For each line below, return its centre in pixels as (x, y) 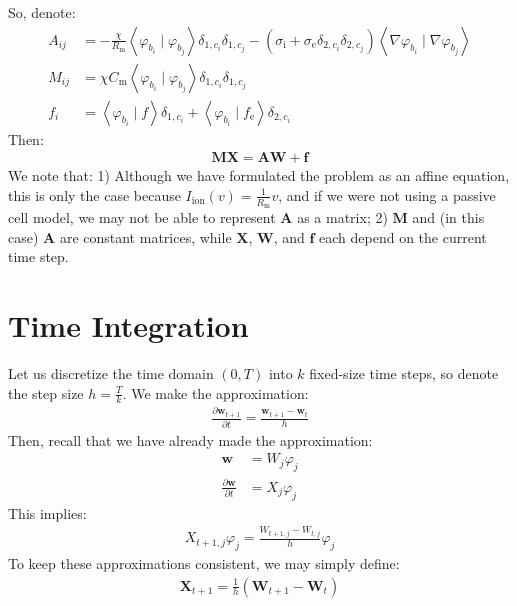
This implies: (47, 512)
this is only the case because (94, 194)
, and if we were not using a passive (387, 194)
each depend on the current (403, 236)
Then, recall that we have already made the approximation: (190, 439)
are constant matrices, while (145, 236)
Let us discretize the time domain (111, 373)
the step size (46, 392)
